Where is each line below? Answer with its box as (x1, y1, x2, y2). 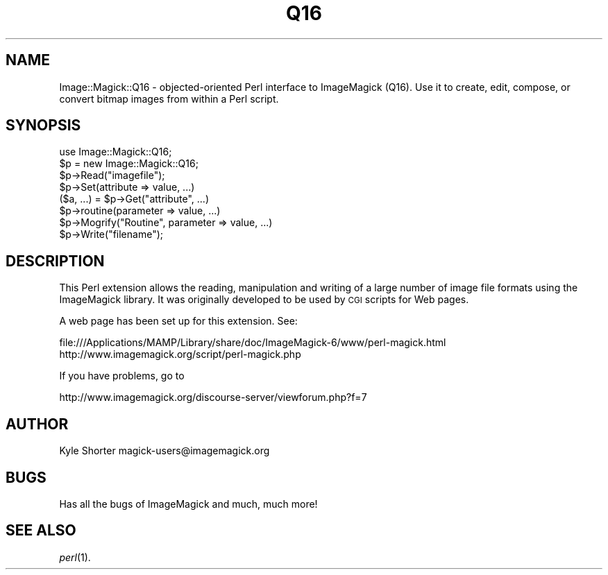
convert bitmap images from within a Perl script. (59, 92, 279, 105)
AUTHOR (6, 415, 69, 433)
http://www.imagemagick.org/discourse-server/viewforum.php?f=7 (59, 391, 367, 404)
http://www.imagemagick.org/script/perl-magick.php (59, 348, 301, 361)
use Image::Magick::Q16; (59, 146, 172, 158)
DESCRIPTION (6, 252, 105, 270)
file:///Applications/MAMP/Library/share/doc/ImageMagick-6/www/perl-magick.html (59, 336, 446, 349)
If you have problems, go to (59, 370, 185, 382)
